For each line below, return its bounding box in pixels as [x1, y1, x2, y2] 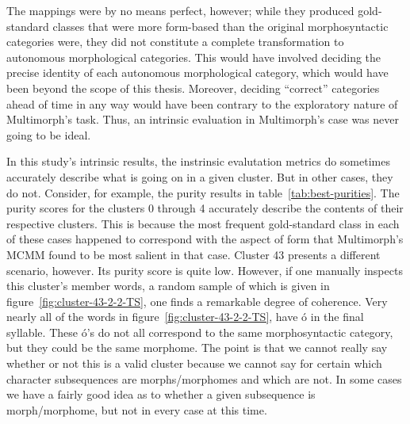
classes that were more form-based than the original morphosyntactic [52, 17, 389, 34]
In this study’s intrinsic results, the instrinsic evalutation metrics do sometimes [6, 153, 390, 170]
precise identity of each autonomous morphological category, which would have [6, 64, 389, 81]
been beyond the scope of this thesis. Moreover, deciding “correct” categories [6, 79, 380, 96]
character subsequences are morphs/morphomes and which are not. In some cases [6, 370, 402, 387]
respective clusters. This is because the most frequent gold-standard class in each [6, 215, 400, 231]
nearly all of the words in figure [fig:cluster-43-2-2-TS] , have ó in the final [6, 308, 364, 325]
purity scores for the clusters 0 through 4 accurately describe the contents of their [6, 200, 404, 216]
